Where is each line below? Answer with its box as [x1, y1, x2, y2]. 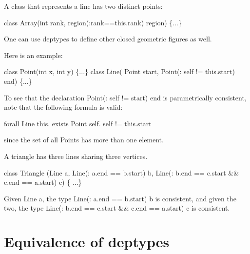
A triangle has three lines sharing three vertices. [4, 151, 148, 161]
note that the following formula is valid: [4, 102, 123, 112]
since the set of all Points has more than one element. [4, 135, 164, 145]
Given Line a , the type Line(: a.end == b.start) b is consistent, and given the [4, 193, 236, 203]
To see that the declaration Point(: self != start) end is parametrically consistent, [4, 92, 247, 102]
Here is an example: [4, 50, 63, 60]
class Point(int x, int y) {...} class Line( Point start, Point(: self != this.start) [4, 66, 235, 77]
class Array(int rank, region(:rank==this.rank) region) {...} [4, 17, 182, 27]
